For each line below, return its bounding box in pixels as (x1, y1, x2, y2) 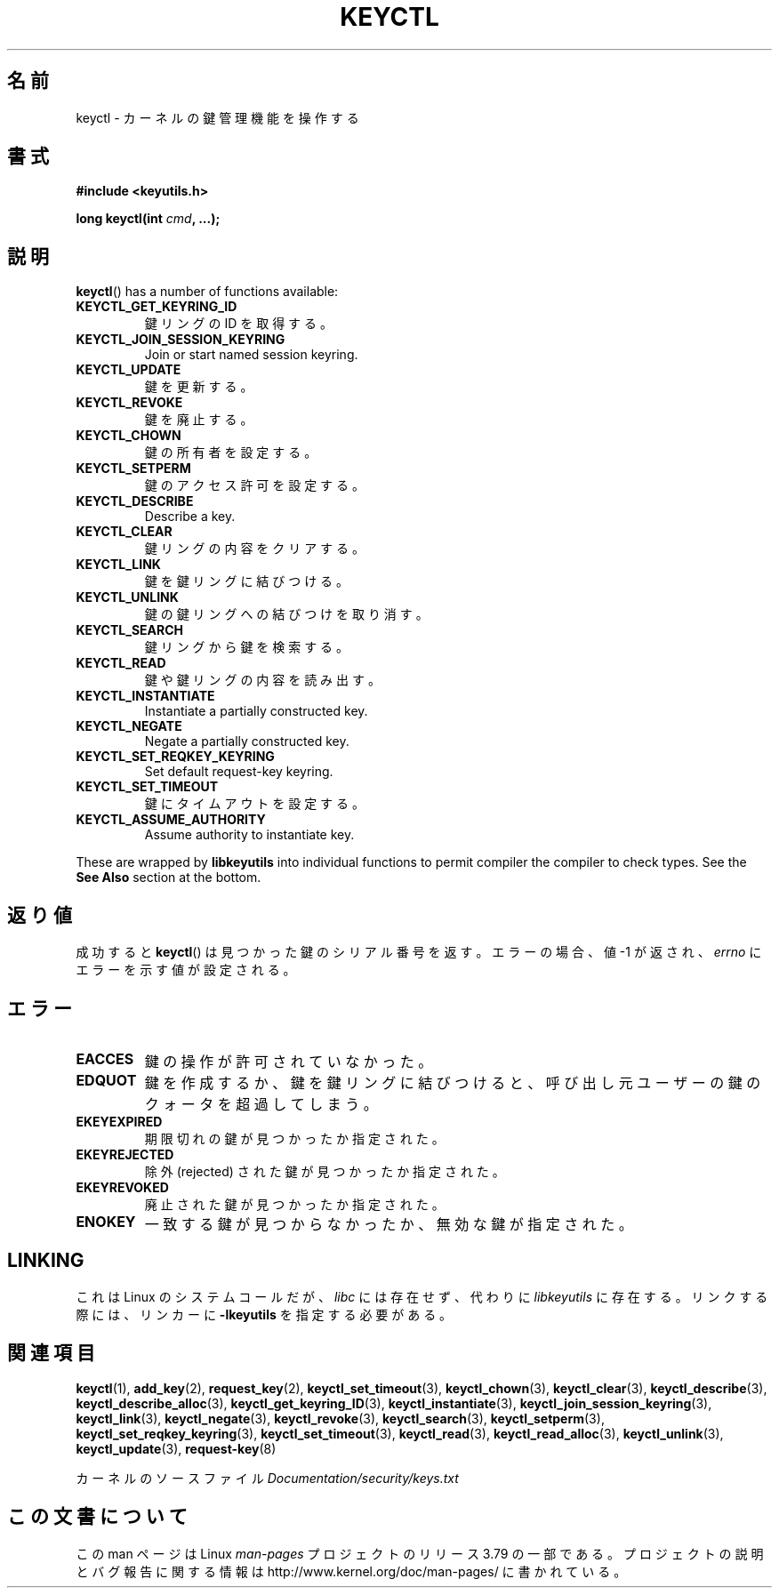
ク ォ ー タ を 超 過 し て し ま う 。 (144, 1094, 378, 1113)
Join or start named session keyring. (144, 347, 358, 363)
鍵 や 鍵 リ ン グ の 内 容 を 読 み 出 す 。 (144, 672, 381, 688)
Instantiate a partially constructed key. (144, 703, 368, 719)
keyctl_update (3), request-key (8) (76, 1440, 277, 1456)
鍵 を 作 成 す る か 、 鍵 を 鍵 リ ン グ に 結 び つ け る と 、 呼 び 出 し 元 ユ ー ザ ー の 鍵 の (144, 1073, 761, 1092)
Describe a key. (144, 509, 236, 525)
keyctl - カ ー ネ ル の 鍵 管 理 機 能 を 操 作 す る (76, 109, 359, 125)
